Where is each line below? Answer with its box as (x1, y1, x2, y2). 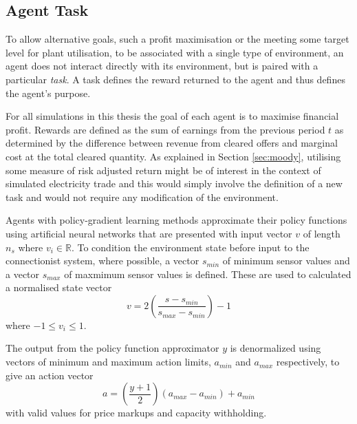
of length (303, 226, 340, 240)
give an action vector (6, 368, 94, 382)
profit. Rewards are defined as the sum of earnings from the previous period (6, 122, 325, 136)
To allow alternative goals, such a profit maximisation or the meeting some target (6, 32, 349, 46)
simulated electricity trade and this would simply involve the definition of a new (6, 176, 343, 191)
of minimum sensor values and (222, 253, 350, 268)
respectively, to (276, 354, 340, 369)
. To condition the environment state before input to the (71, 240, 310, 254)
